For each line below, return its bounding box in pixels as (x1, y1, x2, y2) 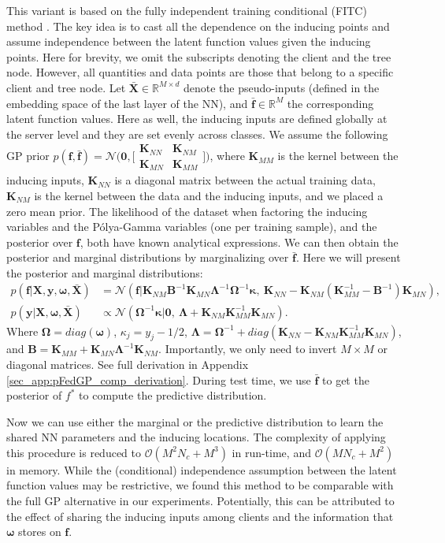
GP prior (6, 147, 50, 164)
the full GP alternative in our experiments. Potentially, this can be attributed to (6, 493, 395, 509)
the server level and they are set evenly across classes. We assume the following (6, 125, 388, 142)
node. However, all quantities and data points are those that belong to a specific (6, 64, 394, 80)
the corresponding (287, 95, 374, 111)
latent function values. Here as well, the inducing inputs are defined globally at (6, 110, 388, 127)
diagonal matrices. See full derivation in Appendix (6, 355, 249, 372)
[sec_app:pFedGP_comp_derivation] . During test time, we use (6, 371, 311, 388)
